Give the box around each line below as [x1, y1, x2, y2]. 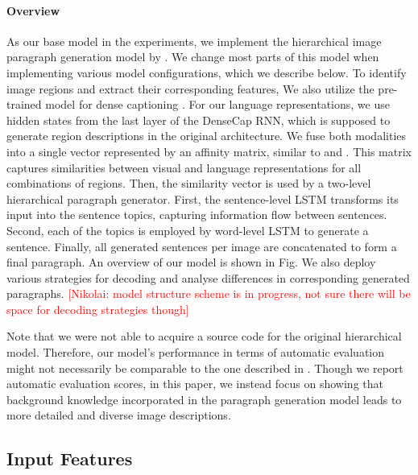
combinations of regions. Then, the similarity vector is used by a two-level [6, 175, 371, 192]
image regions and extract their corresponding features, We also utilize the [6, 80, 375, 97]
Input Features [6, 446, 133, 471]
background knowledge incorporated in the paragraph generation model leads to [6, 390, 402, 407]
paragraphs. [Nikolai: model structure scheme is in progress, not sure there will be [6, 285, 411, 302]
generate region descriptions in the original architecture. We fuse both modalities [6, 127, 407, 144]
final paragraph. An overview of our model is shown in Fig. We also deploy [6, 254, 376, 271]
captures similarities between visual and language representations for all [6, 159, 362, 176]
